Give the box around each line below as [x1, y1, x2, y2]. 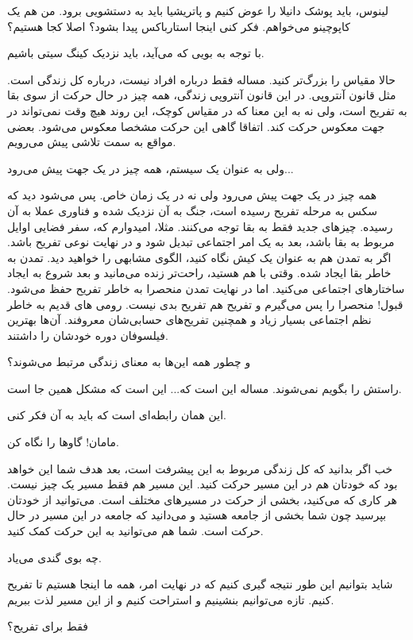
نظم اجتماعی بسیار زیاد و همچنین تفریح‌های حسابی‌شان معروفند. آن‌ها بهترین [7, 311, 372, 328]
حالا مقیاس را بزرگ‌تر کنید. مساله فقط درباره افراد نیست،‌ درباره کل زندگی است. [7, 71, 396, 87]
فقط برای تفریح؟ [7, 618, 88, 634]
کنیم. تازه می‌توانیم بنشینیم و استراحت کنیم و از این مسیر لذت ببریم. [7, 591, 334, 607]
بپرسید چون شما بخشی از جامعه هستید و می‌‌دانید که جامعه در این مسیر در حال [7, 507, 387, 523]
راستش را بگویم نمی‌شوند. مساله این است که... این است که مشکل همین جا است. [7, 380, 402, 396]
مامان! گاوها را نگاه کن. [7, 434, 119, 450]
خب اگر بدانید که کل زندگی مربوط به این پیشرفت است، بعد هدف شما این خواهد [7, 460, 393, 476]
